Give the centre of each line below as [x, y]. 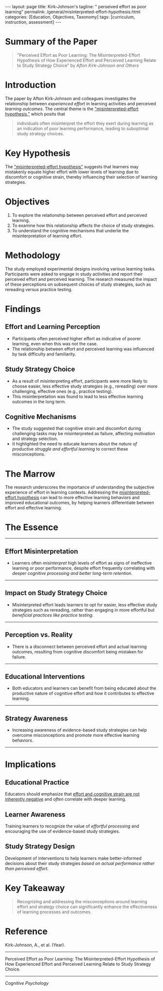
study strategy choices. [41, 133]
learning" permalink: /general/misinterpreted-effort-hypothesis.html [73, 12]
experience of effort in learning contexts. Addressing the [62, 492]
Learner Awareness [35, 814]
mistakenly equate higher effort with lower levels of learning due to [72, 172]
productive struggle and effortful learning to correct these [70, 449]
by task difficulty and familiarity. [44, 354]
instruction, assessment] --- [33, 22]
